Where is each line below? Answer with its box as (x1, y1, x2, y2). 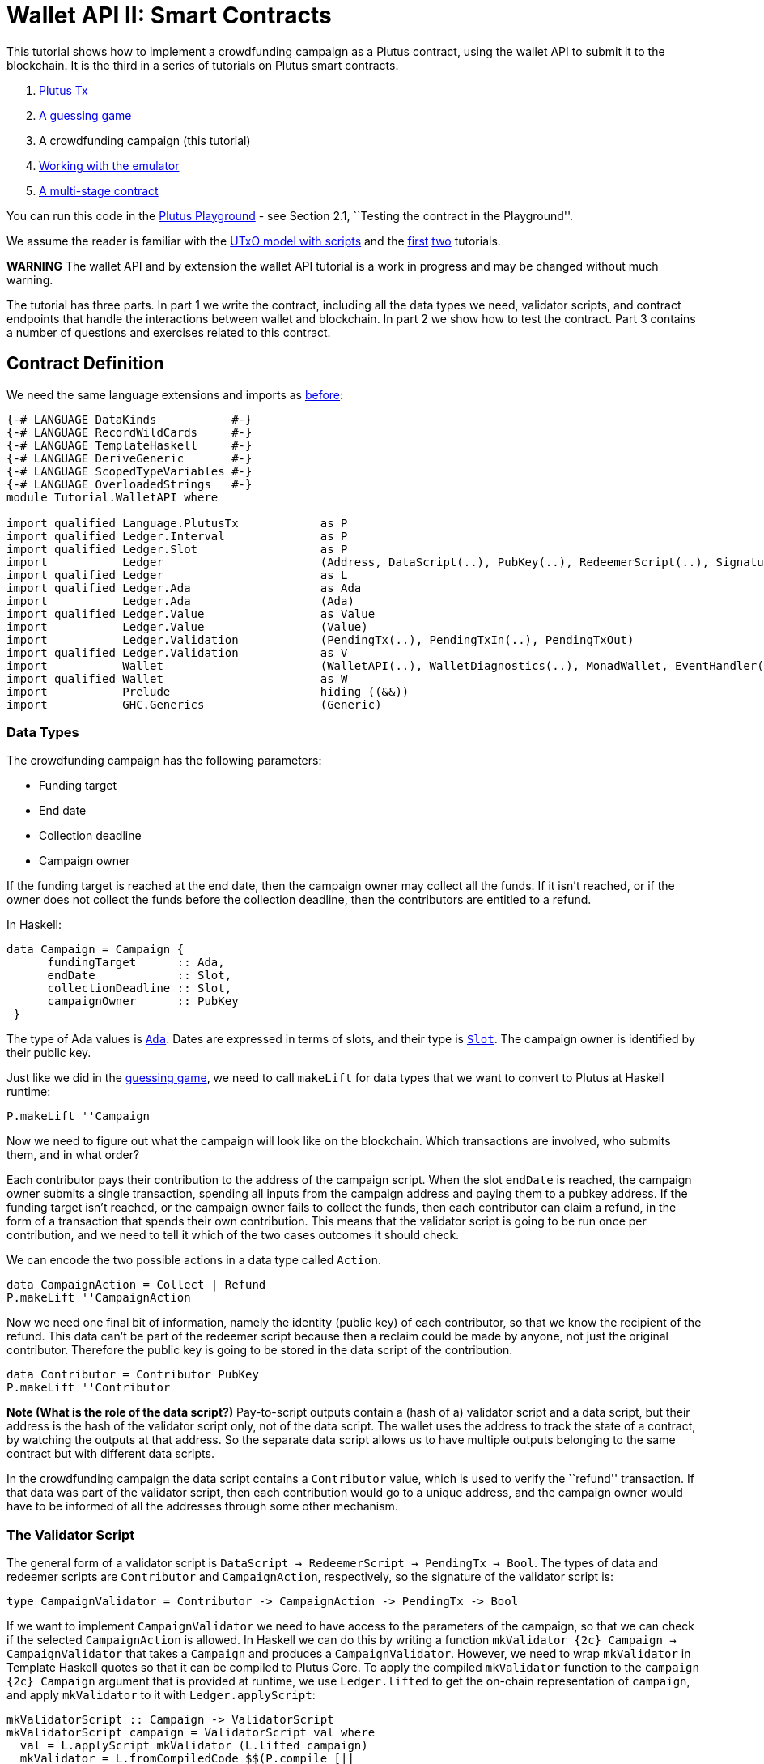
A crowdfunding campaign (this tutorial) (39, 133, 251, 147)
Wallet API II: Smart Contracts (6, 2, 332, 29)
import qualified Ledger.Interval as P (6, 529, 348, 543)
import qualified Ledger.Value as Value (6, 607, 376, 620)
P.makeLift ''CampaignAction (6, 1291, 191, 1305)
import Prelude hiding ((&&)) (6, 684, 410, 698)
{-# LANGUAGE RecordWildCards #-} (6, 425, 253, 439)
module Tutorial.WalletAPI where (6, 490, 219, 504)
